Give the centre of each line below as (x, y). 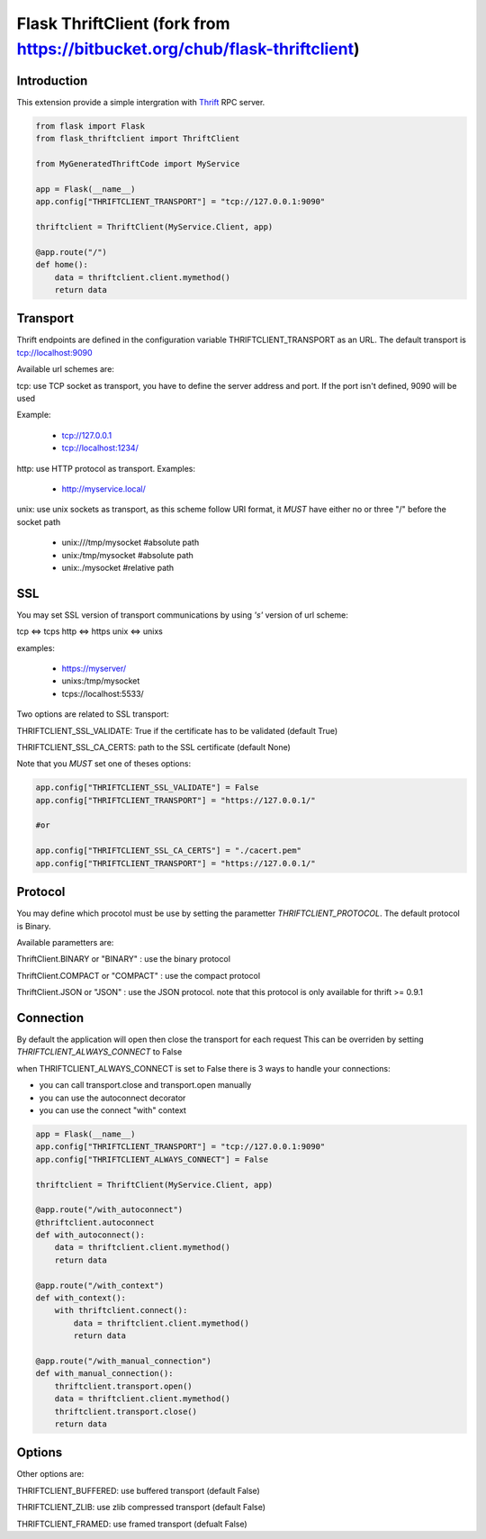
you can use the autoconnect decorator (112, 1098)
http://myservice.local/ (103, 489)
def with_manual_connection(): (105, 1374)
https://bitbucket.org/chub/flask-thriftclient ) (188, 49)
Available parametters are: (65, 942)
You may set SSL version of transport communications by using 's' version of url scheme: (182, 615)
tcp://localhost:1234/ (100, 448)
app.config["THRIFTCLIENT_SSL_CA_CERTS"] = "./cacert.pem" (168, 851)
